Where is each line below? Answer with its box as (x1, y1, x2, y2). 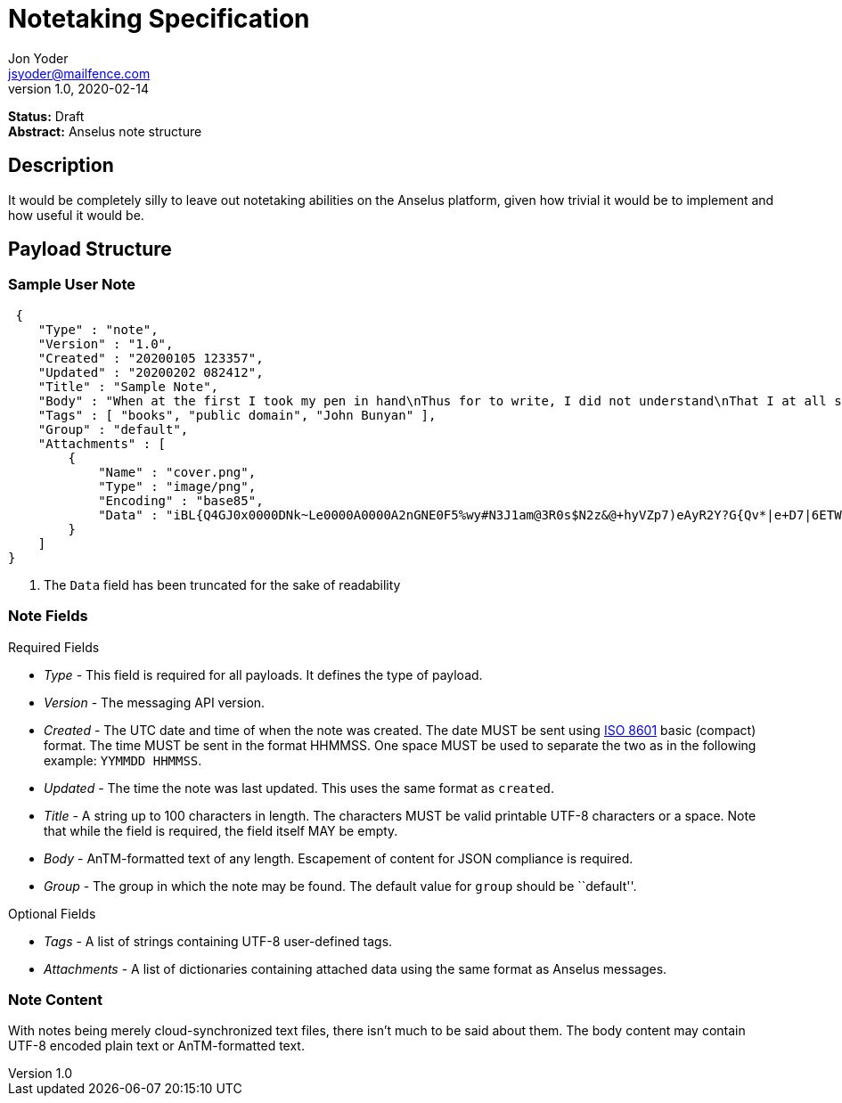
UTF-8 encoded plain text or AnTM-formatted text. (8, 1038, 305, 1054)
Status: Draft (8, 108, 85, 124)
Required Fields (8, 639, 100, 655)
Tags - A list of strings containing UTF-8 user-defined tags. (44, 933, 393, 949)
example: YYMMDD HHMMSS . (44, 752, 202, 768)
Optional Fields (8, 905, 96, 921)
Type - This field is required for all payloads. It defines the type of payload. (44, 666, 483, 682)
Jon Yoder (8, 50, 69, 66)
